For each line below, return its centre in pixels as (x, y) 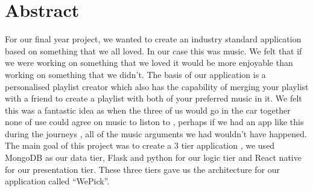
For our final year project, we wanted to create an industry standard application (153, 39)
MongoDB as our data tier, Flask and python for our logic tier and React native (153, 157)
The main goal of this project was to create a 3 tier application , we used (140, 145)
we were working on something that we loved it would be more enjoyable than (149, 63)
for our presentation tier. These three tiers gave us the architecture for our (143, 169)
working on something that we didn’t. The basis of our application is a (135, 74)
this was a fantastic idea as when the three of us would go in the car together (148, 110)
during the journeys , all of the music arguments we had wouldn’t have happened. (156, 133)
